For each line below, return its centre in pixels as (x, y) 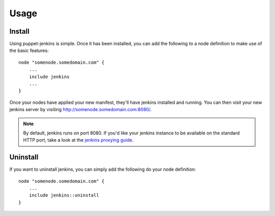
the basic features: (29, 50)
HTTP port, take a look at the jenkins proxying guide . (78, 140)
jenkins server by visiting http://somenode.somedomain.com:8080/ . (81, 110)
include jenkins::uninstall (64, 195)
